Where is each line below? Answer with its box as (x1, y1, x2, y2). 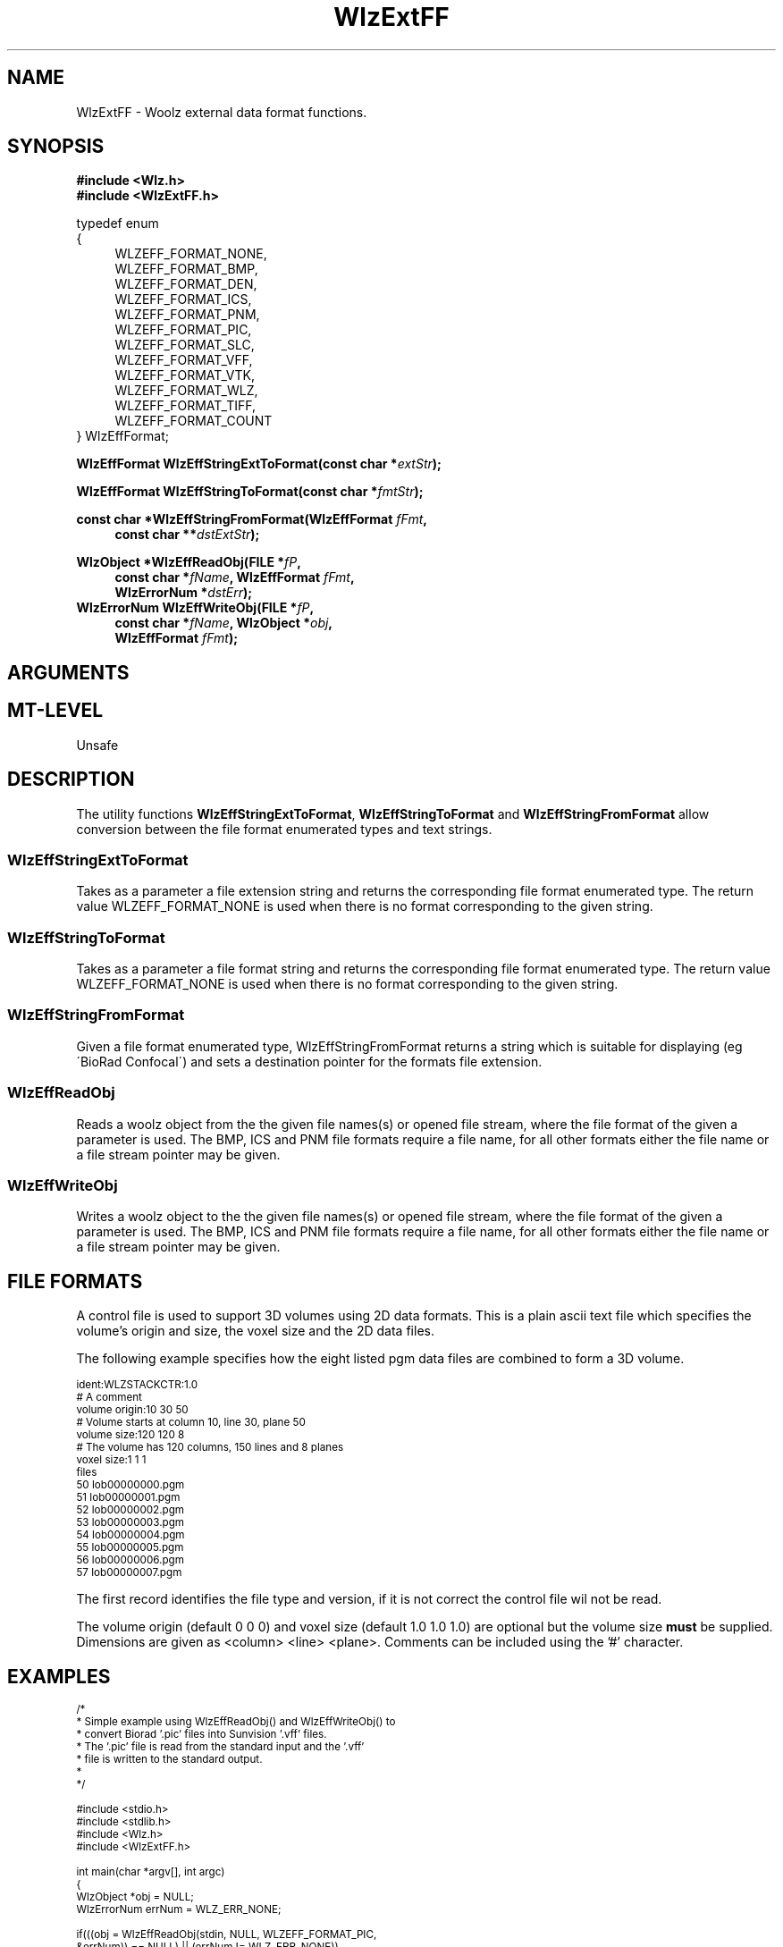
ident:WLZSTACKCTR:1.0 (76, 1378, 198, 1392)
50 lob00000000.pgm (76, 1479, 185, 1492)
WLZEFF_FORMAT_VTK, (114, 367, 255, 383)
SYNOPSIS (7, 135, 105, 158)
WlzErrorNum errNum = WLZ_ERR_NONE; (76, 1902, 282, 1916)
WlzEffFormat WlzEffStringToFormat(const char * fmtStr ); (76, 484, 424, 500)
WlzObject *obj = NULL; (76, 1890, 194, 1903)
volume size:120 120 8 (76, 1429, 185, 1442)
